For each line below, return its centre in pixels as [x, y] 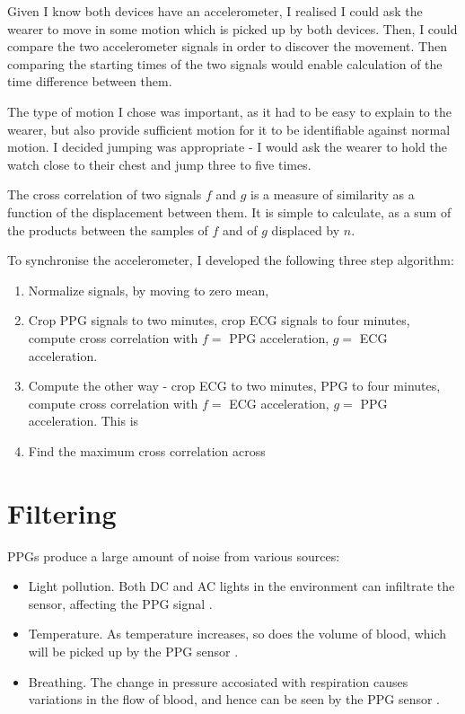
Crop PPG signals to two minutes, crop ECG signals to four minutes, [219, 320]
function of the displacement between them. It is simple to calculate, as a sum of [229, 212]
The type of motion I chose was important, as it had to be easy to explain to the [229, 111]
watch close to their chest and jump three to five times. [159, 164]
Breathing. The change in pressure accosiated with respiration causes [218, 681]
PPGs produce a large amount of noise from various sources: [174, 555]
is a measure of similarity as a [333, 194]
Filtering [62, 512]
